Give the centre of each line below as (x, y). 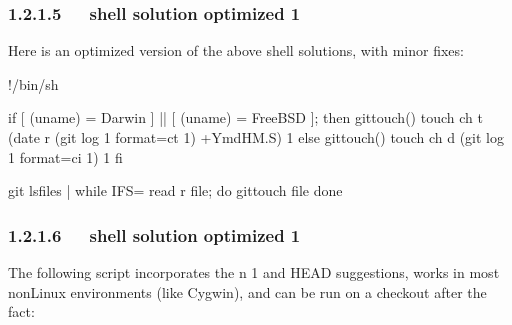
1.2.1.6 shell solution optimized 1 (154, 234)
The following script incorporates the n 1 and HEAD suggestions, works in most (254, 272)
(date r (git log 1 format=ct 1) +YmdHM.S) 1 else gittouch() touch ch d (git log (256, 137)
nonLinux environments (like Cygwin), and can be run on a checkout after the (247, 291)
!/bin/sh (33, 83)
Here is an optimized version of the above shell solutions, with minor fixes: (236, 50)
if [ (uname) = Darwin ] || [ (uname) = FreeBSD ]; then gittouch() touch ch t (245, 117)
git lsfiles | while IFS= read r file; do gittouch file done (175, 190)
